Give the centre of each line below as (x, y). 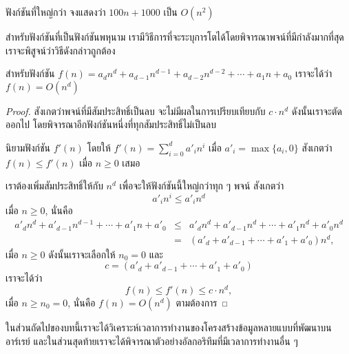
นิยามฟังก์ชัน (28, 147)
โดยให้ (99, 147)
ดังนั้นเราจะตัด (317, 111)
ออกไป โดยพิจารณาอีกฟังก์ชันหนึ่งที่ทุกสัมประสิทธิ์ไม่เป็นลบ (111, 124)
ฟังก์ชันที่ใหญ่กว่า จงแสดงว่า (56, 12)
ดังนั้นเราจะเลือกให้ (82, 254)
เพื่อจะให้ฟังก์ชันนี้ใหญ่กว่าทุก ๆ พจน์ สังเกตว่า (202, 186)
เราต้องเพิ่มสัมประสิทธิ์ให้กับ (54, 186)
